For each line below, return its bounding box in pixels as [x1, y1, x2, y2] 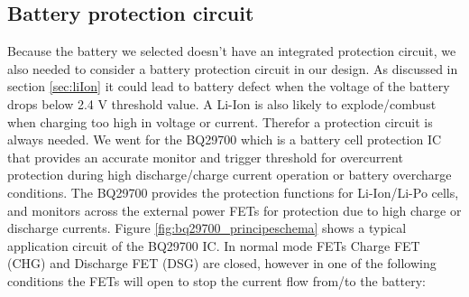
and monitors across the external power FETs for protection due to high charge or [7, 200, 462, 219]
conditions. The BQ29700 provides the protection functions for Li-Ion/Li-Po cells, [7, 182, 459, 201]
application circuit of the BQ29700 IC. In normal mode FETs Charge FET [7, 236, 420, 255]
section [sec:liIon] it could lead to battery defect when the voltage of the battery [7, 77, 450, 96]
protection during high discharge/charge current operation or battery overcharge [7, 165, 452, 184]
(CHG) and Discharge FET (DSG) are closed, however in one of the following [7, 254, 437, 273]
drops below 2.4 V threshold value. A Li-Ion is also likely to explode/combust [7, 94, 437, 113]
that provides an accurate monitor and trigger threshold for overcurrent [7, 147, 403, 166]
